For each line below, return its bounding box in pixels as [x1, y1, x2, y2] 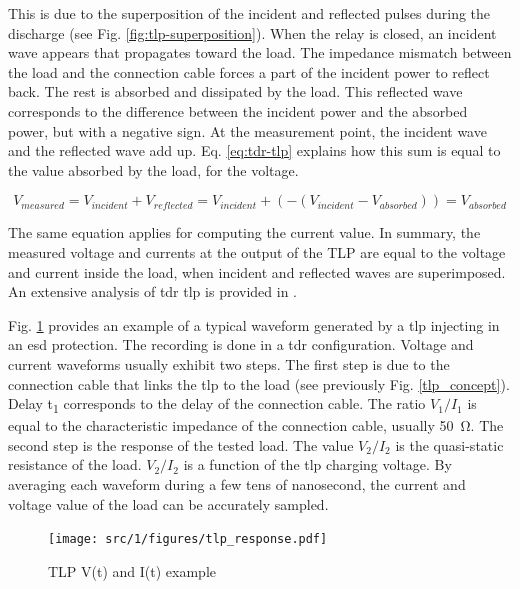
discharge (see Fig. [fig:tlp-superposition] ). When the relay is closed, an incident [8, 22, 497, 43]
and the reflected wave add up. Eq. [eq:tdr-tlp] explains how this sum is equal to [8, 140, 501, 161]
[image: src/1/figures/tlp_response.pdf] [48, 532, 328, 547]
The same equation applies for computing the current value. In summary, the [8, 222, 481, 243]
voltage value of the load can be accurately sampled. [8, 493, 329, 514]
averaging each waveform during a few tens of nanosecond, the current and [8, 474, 466, 494]
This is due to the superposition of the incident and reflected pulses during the [8, 3, 491, 23]
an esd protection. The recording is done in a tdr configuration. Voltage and [8, 334, 474, 355]
